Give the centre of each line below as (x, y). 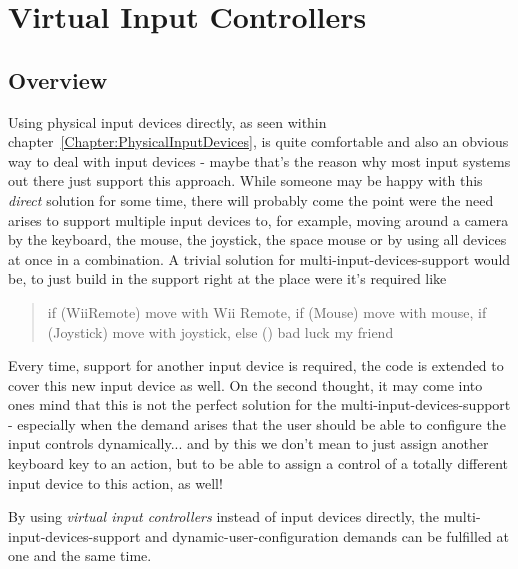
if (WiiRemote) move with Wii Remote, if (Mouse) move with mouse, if (267, 311)
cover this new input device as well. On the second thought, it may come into (245, 384)
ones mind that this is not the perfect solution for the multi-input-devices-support (259, 404)
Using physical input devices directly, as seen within (167, 121)
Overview (58, 79)
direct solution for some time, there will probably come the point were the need (251, 199)
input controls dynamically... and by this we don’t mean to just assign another (248, 443)
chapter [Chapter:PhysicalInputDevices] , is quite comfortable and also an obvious (258, 141)
